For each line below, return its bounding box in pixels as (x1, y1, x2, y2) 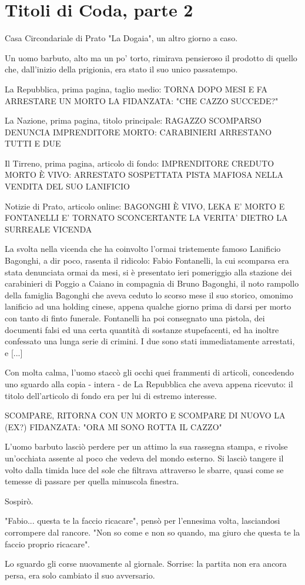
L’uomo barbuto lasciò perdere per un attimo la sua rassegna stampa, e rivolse (5, 440, 288, 453)
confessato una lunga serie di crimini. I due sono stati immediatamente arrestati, (5, 335, 295, 347)
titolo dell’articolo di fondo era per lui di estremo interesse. (5, 389, 217, 401)
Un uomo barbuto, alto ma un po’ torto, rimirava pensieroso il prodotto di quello (5, 51, 297, 64)
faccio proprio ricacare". (5, 537, 91, 550)
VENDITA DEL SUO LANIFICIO (5, 180, 130, 192)
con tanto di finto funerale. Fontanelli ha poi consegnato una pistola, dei (5, 312, 265, 324)
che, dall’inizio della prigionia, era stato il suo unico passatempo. (5, 63, 238, 75)
